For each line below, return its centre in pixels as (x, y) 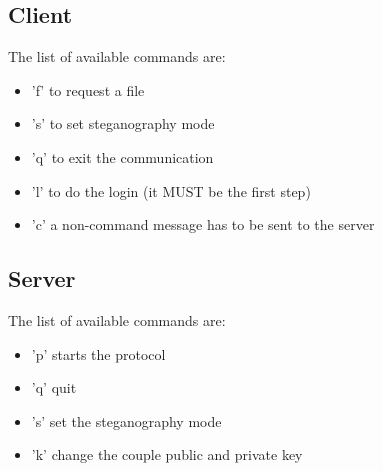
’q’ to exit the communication (122, 156)
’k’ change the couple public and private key (167, 454)
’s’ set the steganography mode (126, 420)
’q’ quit (54, 387)
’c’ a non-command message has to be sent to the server (203, 224)
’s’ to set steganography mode (123, 123)
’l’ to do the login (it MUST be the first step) (171, 190)
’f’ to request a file (88, 89)
